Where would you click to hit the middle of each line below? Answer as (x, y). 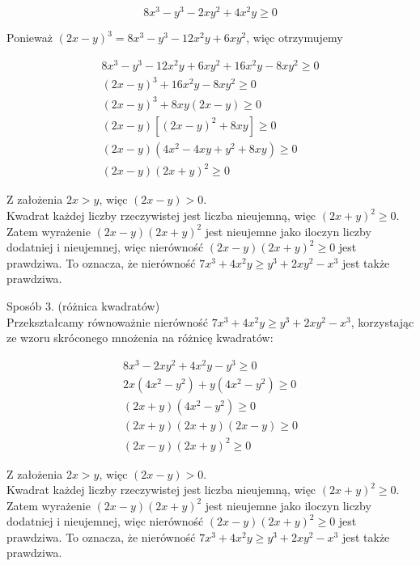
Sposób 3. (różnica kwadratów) (83, 306)
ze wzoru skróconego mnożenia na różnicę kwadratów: (140, 338)
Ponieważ (30, 38)
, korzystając (382, 321)
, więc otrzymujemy (295, 38)
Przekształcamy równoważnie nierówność (107, 321)
